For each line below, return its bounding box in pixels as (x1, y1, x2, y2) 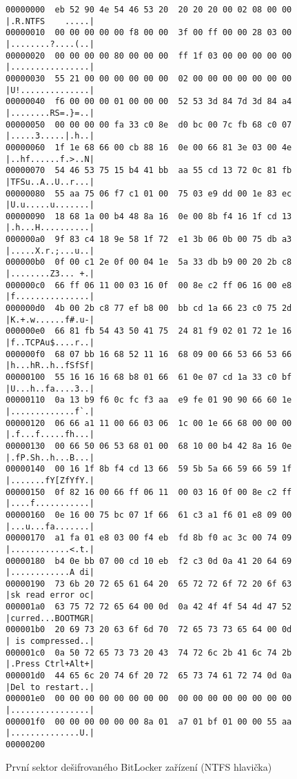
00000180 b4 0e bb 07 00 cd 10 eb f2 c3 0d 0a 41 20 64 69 (6, 556, 292, 566)
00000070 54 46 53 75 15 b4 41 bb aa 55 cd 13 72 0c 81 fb (6, 165, 292, 176)
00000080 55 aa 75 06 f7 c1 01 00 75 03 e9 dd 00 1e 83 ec (6, 188, 292, 199)
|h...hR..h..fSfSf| (6, 361, 94, 371)
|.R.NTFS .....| (6, 16, 94, 26)
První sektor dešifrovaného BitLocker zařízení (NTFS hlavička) (6, 759, 272, 773)
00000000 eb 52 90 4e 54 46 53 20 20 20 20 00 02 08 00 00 (6, 5, 292, 14)
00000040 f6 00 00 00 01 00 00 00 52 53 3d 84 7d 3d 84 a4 (6, 97, 292, 107)
